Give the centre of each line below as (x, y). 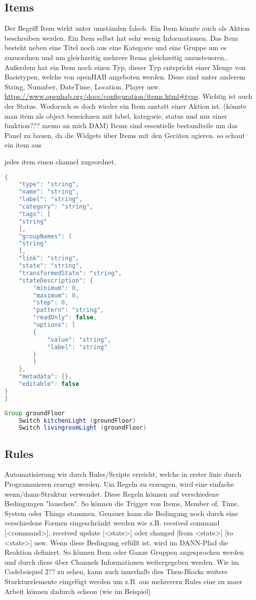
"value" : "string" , (79, 339)
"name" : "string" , (49, 192)
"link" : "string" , (49, 259)
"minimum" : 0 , (56, 288)
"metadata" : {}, (45, 377)
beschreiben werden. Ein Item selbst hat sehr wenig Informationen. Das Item (121, 37)
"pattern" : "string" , (68, 310)
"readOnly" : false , (65, 318)
